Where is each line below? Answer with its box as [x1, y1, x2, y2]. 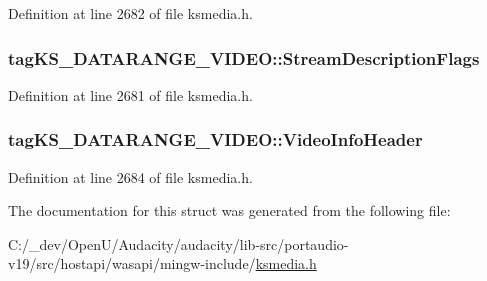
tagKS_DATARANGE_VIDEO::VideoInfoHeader [8, 127, 423, 152]
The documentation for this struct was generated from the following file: [8, 200, 451, 221]
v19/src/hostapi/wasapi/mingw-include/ [8, 253, 256, 274]
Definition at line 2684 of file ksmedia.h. [8, 166, 253, 187]
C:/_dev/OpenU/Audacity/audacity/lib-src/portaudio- [8, 233, 349, 254]
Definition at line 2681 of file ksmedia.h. [8, 84, 253, 105]
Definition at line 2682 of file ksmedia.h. [8, 3, 253, 23]
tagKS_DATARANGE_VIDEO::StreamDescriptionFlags [8, 45, 480, 70]
